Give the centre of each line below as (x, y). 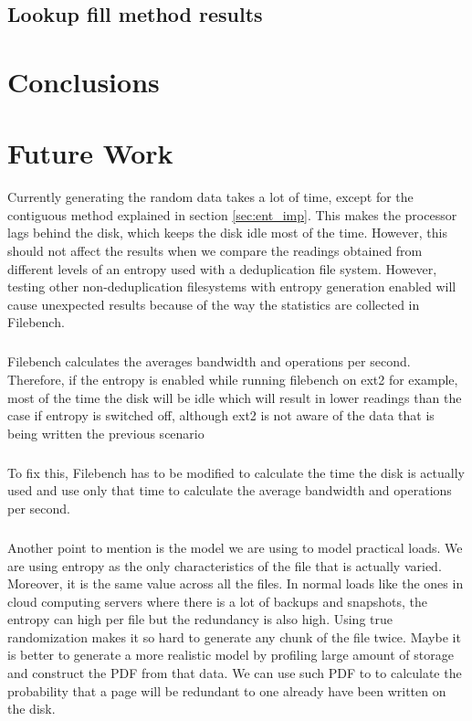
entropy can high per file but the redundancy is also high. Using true (200, 619)
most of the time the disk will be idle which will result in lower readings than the (235, 397)
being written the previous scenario (106, 433)
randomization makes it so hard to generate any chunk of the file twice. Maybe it (234, 636)
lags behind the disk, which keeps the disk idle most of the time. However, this (227, 233)
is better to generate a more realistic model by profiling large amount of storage (231, 655)
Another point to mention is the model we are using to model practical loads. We (235, 547)
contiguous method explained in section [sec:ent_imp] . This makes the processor (232, 214)
